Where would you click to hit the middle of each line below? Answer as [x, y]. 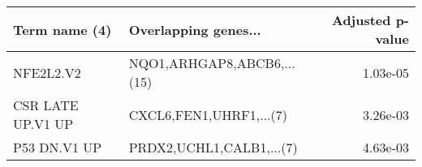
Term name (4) [62, 29]
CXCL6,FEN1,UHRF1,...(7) [208, 114]
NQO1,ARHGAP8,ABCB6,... [212, 63]
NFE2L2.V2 [47, 72]
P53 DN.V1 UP [58, 147]
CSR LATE [46, 105]
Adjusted [361, 20]
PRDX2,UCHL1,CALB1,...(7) [213, 147]
